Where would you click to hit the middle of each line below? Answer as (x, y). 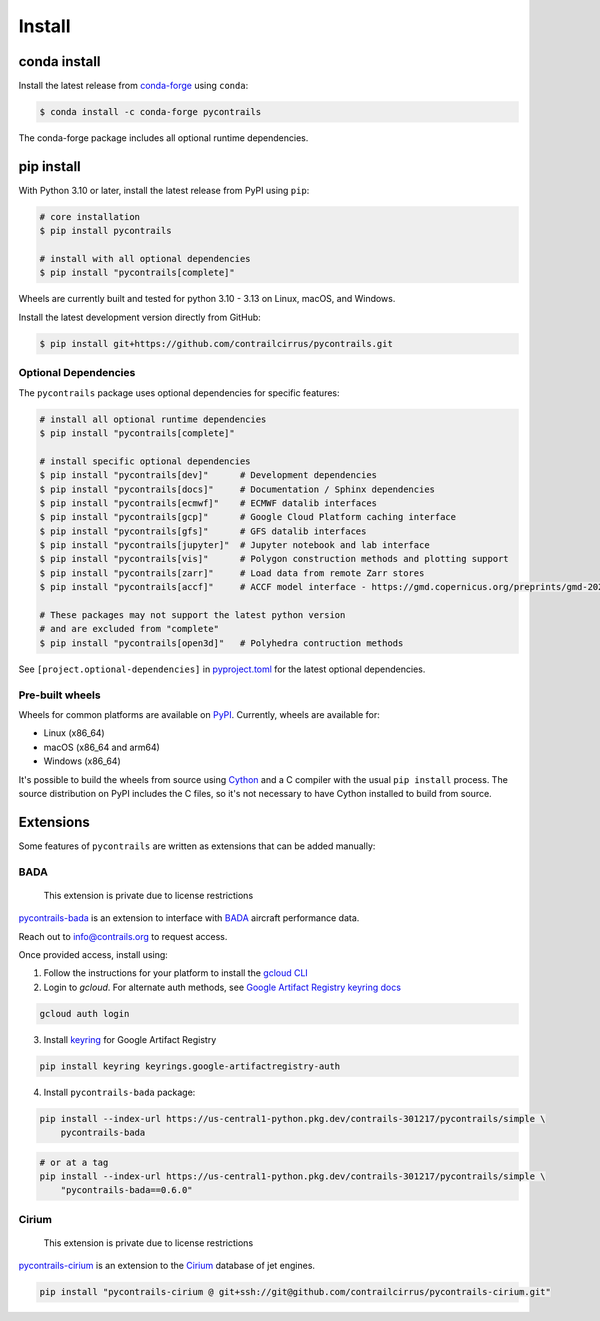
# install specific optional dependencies (145, 461)
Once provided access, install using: (93, 954)
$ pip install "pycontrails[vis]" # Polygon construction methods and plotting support (274, 559)
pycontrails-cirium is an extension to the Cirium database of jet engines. (166, 1266)
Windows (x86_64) (82, 761)
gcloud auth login (84, 1013)
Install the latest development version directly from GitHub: (140, 317)
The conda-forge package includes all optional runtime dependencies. (163, 138)
